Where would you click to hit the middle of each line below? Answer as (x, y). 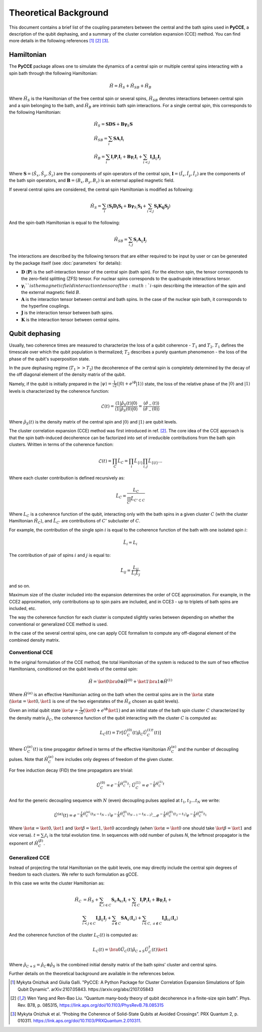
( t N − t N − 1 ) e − (104, 815)
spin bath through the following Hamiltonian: (53, 73)
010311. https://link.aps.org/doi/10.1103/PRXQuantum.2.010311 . (80, 1021)
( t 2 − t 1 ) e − (183, 815)
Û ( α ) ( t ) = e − (67, 815)
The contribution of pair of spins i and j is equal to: (60, 555)
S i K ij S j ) (162, 206)
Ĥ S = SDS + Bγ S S (113, 125)
